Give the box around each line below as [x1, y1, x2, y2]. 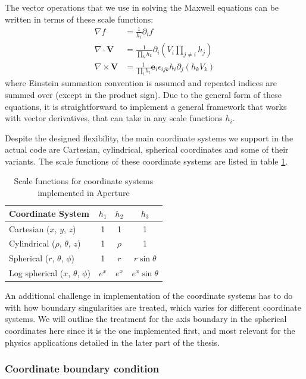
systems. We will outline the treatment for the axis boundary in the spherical [5, 312, 287, 325]
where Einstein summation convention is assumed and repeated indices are [5, 77, 277, 89]
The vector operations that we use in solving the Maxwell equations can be [5, 1, 279, 13]
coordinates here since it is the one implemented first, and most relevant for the [5, 324, 295, 336]
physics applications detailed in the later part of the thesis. [5, 336, 220, 348]
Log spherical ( [9, 267, 64, 279]
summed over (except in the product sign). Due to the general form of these [5, 88, 282, 100]
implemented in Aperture [38, 187, 130, 199]
